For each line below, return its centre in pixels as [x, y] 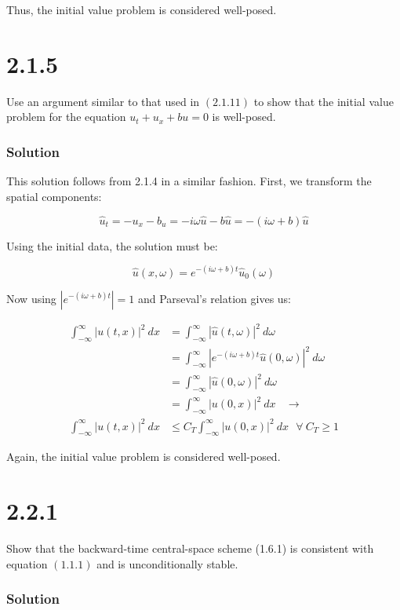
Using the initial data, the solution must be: [112, 245]
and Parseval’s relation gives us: [215, 298]
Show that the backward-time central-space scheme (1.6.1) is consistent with [190, 548]
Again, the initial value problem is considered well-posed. [144, 457]
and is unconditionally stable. [167, 563]
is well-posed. [244, 117]
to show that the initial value [324, 101]
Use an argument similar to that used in [103, 101]
